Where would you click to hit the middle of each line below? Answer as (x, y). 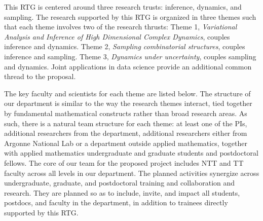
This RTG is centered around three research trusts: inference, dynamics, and (123, 7)
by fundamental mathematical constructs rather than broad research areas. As (126, 113)
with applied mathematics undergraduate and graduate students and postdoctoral (131, 153)
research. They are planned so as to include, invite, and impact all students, (122, 192)
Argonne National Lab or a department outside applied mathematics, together (126, 143)
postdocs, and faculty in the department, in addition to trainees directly (116, 202)
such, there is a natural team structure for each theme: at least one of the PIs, (126, 123)
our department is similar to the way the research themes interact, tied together (128, 103)
